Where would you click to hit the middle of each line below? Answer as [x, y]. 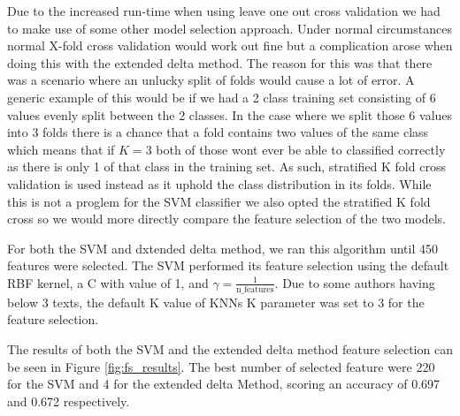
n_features [255, 289]
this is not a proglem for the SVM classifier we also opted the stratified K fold [219, 201]
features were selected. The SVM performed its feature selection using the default [228, 265]
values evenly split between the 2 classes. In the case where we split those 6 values [230, 114]
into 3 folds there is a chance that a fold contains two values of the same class [218, 132]
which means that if [61, 149]
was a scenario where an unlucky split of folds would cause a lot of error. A [211, 80]
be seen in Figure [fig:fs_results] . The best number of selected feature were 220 [221, 366]
